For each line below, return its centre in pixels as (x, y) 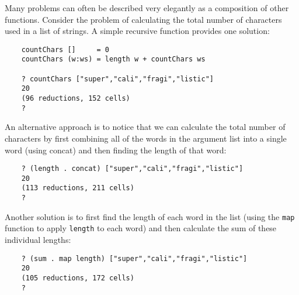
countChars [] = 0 (65, 49)
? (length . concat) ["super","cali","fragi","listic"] (132, 169)
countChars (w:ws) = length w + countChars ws (113, 59)
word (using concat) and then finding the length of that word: (116, 150)
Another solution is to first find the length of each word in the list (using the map (150, 216)
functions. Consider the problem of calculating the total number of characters (143, 19)
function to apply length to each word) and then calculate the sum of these (141, 228)
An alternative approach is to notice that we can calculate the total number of (145, 127)
